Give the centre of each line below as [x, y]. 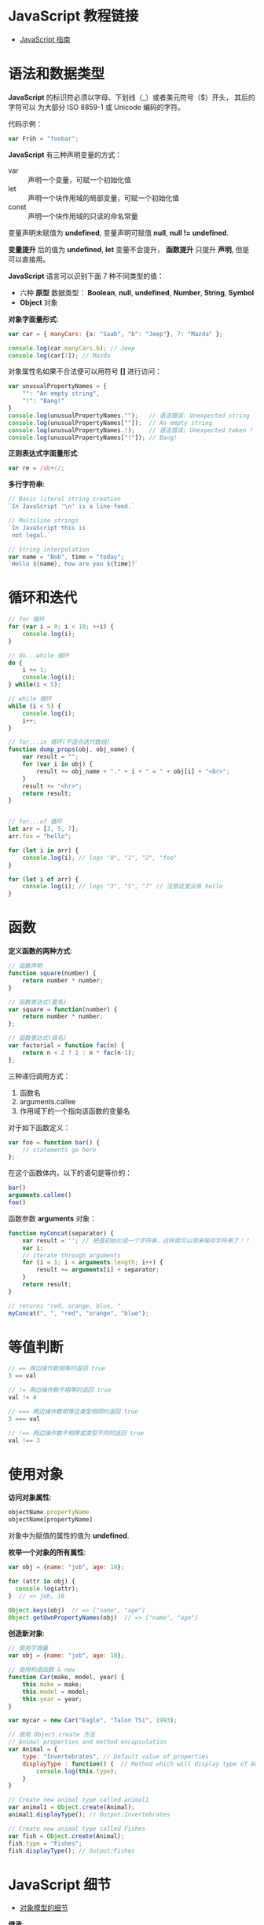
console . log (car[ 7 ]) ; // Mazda [59, 355]
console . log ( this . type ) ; [77, 1771]
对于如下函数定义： [39, 1127]
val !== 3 [24, 1440]
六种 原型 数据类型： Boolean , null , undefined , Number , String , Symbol [137, 292]
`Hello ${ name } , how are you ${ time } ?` [73, 564]
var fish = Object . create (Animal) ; [66, 1836]
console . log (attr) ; [47, 1588]
